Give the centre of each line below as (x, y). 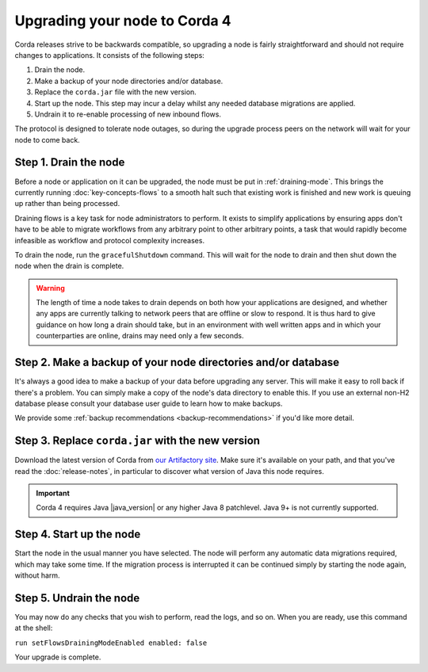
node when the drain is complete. (69, 266)
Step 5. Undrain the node (77, 598)
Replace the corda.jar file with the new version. (116, 92)
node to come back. (48, 139)
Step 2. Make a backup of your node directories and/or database (177, 363)
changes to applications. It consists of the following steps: (110, 55)
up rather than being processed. (67, 204)
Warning (50, 288)
